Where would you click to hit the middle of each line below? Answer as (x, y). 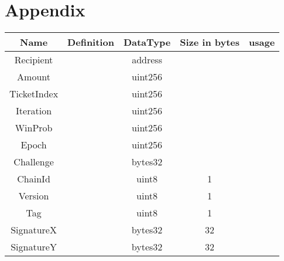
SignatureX (34, 230)
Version (34, 196)
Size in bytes (210, 42)
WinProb (34, 128)
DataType (147, 42)
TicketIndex (34, 94)
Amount (34, 77)
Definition (91, 42)
